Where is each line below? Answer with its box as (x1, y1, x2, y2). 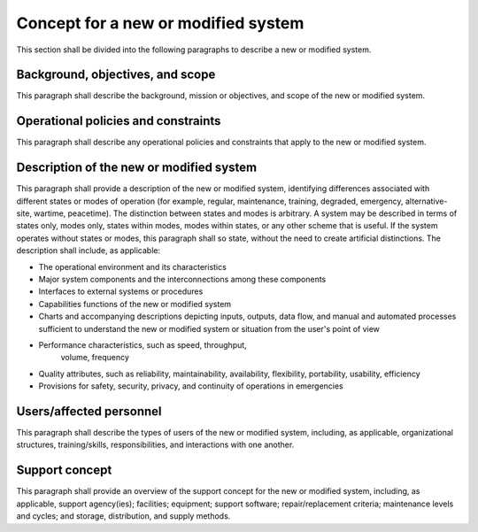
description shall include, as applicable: (16, 245, 161, 256)
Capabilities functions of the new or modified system (38, 298, 232, 309)
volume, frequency (60, 352, 130, 363)
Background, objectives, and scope (16, 67, 216, 82)
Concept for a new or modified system (16, 13, 305, 33)
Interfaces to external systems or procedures (38, 286, 204, 297)
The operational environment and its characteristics (38, 261, 227, 272)
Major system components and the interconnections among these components (38, 274, 327, 284)
